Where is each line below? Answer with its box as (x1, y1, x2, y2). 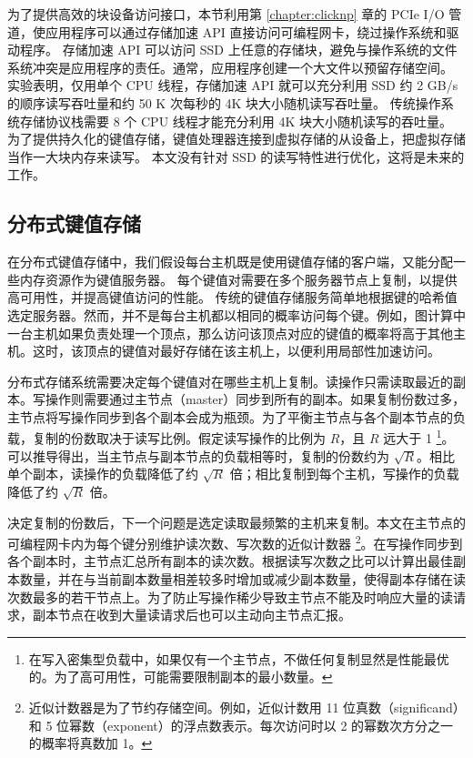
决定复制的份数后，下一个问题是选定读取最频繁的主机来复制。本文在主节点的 (7, 512, 466, 531)
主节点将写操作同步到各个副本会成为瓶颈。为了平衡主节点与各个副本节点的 (7, 407, 453, 426)
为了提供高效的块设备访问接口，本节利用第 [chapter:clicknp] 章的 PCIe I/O (7, 5, 445, 23)
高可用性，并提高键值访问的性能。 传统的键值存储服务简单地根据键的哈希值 (7, 288, 458, 307)
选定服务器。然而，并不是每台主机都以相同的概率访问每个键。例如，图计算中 (7, 305, 466, 324)
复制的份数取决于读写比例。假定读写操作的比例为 (32, 429, 326, 448)
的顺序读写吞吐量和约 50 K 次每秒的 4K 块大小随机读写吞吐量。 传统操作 (7, 93, 441, 112)
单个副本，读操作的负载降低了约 (7, 464, 198, 483)
